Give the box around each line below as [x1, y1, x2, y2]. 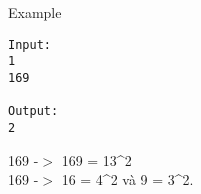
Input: [8, 37, 51, 52]
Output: [8, 104, 59, 119]
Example [8, 2, 62, 22]
